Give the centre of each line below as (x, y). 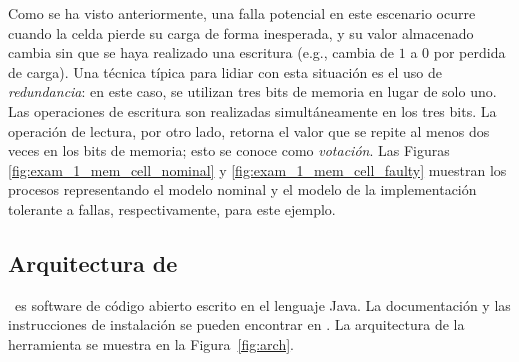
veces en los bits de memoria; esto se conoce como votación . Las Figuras (229, 150)
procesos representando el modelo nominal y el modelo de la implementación (242, 189)
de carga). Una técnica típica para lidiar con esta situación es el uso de (225, 71)
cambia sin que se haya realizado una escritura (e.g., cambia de (201, 52)
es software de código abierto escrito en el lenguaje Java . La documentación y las (262, 304)
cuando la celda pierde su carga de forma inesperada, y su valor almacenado (241, 32)
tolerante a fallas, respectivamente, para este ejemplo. (172, 208)
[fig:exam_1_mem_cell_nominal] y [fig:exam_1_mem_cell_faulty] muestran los (257, 169)
